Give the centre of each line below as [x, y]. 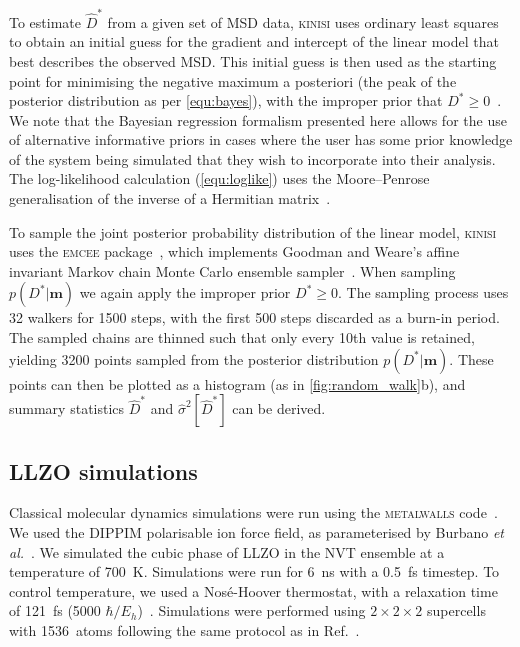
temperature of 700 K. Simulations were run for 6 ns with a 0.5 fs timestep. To [254, 571]
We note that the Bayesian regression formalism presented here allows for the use [258, 119]
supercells [456, 610]
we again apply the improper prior [185, 292]
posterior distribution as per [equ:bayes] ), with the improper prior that [226, 100]
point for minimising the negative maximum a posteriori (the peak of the [233, 80]
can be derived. [279, 408]
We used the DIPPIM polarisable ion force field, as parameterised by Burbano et [257, 532]
